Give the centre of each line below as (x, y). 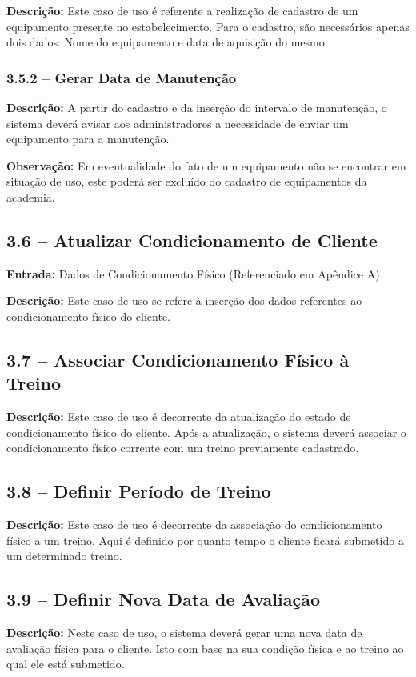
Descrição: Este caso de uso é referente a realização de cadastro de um (182, 10)
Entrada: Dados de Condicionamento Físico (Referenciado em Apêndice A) (193, 273)
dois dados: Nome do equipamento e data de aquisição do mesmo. (167, 42)
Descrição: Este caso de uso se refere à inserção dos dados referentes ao (184, 300)
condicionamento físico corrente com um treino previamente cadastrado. (183, 448)
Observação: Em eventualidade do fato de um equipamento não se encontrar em (206, 165)
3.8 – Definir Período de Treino (139, 491)
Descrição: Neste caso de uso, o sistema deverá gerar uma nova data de (184, 633)
